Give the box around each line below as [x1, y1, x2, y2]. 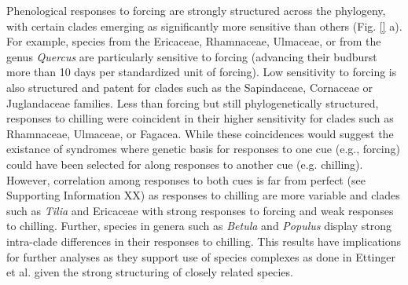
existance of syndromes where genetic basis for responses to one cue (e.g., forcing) [6, 141, 400, 157]
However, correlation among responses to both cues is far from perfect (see [6, 171, 366, 188]
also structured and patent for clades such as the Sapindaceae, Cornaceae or [6, 79, 373, 95]
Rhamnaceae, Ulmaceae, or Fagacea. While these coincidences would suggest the [6, 125, 394, 141]
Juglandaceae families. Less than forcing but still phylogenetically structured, [6, 94, 379, 111]
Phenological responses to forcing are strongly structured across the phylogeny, [6, 2, 386, 18]
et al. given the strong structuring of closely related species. [6, 264, 293, 280]
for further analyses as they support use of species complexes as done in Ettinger [6, 248, 395, 265]
